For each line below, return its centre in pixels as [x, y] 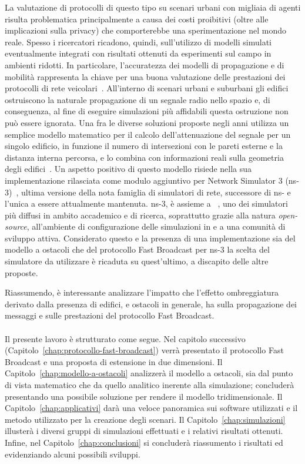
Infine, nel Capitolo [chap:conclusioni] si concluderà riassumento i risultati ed [144, 442]
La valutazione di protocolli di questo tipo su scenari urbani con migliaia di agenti [153, 7]
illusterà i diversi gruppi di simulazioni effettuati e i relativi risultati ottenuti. [144, 431]
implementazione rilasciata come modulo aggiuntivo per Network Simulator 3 [144, 180]
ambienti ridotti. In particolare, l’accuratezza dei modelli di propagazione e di [145, 64]
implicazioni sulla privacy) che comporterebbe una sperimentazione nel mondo [146, 30]
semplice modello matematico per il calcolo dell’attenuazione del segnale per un [148, 134]
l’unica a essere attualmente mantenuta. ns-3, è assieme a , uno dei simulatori [146, 203]
